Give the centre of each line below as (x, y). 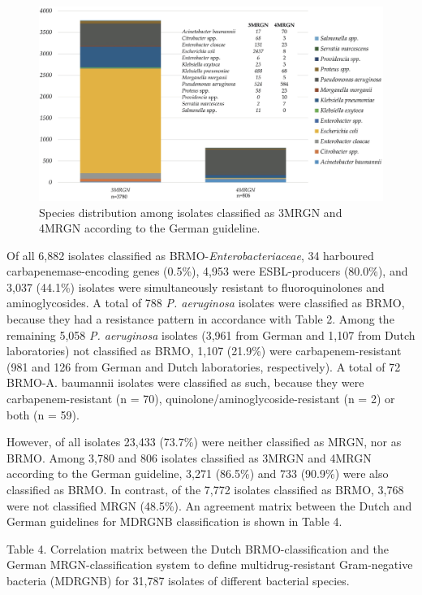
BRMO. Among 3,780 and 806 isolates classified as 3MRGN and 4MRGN (189, 457)
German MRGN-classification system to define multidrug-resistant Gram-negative (210, 565)
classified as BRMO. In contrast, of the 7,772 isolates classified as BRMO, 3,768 (205, 489)
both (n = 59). (43, 414)
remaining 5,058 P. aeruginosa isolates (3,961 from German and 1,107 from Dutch (211, 334)
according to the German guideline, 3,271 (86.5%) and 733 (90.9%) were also (198, 473)
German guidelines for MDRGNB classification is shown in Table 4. (174, 521)
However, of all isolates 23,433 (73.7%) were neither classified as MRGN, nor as (204, 442)
